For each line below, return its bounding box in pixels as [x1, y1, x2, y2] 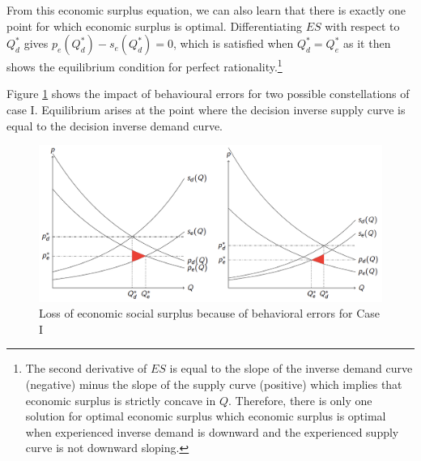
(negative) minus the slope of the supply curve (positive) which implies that [25, 375, 402, 392]
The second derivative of [25, 360, 147, 377]
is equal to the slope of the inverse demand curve [169, 360, 413, 377]
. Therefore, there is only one [228, 391, 372, 408]
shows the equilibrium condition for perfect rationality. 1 [6, 56, 283, 75]
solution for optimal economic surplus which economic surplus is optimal [25, 408, 386, 425]
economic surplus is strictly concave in [25, 391, 216, 408]
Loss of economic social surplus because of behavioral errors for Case [39, 305, 381, 322]
